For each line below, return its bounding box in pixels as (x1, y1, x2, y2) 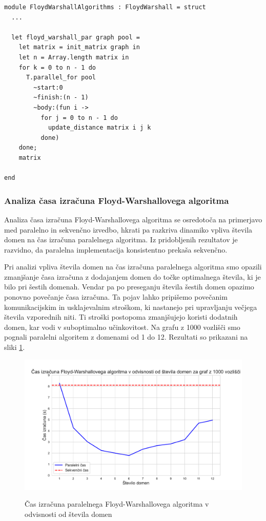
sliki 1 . (4, 342, 25, 352)
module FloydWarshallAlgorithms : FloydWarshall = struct (4, 4, 206, 11)
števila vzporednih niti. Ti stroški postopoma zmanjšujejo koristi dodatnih (4, 311, 238, 322)
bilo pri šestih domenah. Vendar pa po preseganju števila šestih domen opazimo (4, 281, 254, 292)
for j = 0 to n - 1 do (40, 114, 118, 121)
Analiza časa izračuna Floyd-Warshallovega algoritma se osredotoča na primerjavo (4, 214, 262, 224)
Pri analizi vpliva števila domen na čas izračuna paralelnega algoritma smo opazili (4, 261, 262, 272)
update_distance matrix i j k (48, 124, 151, 132)
